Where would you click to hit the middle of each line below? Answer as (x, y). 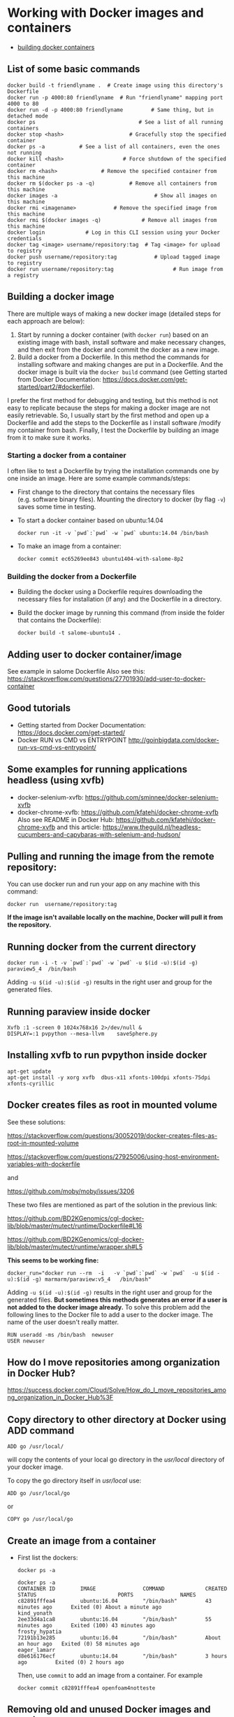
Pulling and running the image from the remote (111, 856)
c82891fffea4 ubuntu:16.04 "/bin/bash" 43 (114, 1601)
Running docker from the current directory (102, 947)
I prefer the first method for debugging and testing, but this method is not (113, 400)
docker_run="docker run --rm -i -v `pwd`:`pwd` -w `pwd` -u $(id (111, 1273)
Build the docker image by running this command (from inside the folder (121, 613)
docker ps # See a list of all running (115, 122)
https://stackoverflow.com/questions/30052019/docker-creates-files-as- (112, 1135)
